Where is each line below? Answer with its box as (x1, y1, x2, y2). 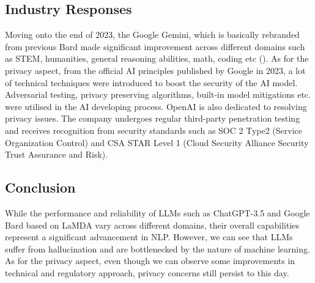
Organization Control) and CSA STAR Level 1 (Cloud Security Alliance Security (5, 136, 309, 149)
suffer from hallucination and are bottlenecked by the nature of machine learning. (5, 242, 310, 255)
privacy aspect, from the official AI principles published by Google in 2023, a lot (5, 64, 306, 76)
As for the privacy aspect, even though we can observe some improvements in (5, 254, 295, 267)
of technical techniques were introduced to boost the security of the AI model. (5, 76, 298, 89)
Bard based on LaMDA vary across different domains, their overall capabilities (5, 218, 300, 231)
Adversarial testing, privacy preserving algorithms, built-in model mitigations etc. (5, 88, 311, 101)
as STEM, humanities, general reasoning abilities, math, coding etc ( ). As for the (5, 52, 309, 65)
